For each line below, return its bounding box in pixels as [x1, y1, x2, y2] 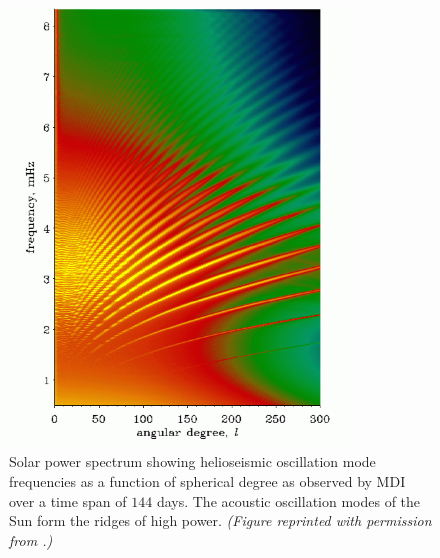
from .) [9, 529, 53, 550]
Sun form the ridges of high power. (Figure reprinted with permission [9, 510, 432, 531]
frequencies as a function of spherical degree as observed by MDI [9, 470, 406, 491]
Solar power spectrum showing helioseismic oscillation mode [9, 451, 376, 472]
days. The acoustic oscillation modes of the [156, 490, 421, 511]
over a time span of [9, 490, 127, 511]
